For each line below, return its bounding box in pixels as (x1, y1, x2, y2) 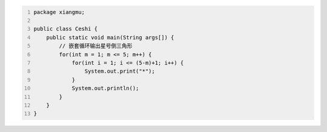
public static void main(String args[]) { (46, 34, 174, 41)
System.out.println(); (71, 85, 139, 92)
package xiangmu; (33, 8, 85, 15)
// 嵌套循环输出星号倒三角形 (59, 42, 133, 50)
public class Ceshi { (33, 25, 98, 33)
